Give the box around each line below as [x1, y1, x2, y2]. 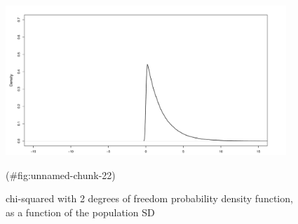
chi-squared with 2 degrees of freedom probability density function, [6, 191, 293, 206]
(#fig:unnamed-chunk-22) [6, 167, 116, 182]
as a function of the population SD [6, 205, 155, 220]
